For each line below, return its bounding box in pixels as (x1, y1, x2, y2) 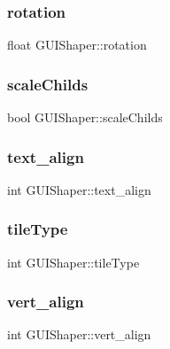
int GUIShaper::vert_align (7, 325, 151, 344)
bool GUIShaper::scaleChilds (7, 108, 163, 127)
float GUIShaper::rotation (7, 35, 147, 54)
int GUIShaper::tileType (7, 252, 140, 271)
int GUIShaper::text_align (7, 180, 151, 198)
